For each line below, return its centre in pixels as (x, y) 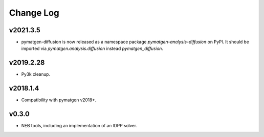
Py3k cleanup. (36, 74)
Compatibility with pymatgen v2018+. (59, 100)
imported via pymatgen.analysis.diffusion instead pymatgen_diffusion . (92, 48)
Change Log (34, 13)
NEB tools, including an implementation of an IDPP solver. (79, 126)
